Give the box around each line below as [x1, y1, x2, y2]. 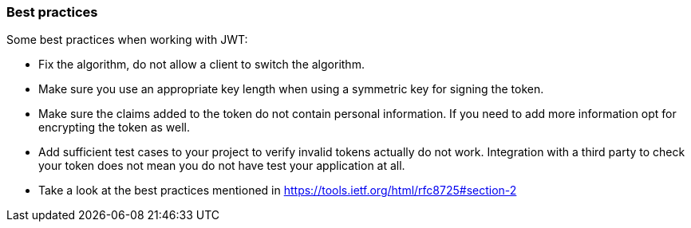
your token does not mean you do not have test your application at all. [38, 159, 405, 173]
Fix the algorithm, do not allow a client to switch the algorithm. [38, 57, 365, 72]
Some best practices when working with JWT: [6, 33, 248, 47]
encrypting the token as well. [38, 120, 191, 135]
